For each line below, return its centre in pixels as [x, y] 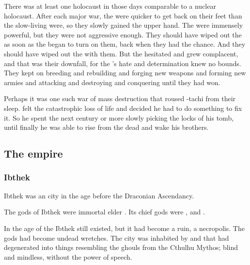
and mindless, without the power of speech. [68, 256]
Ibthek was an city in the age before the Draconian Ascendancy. [99, 195]
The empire [33, 153]
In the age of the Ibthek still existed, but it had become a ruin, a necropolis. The [124, 228]
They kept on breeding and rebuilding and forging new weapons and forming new [125, 73]
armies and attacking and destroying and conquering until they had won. [112, 82]
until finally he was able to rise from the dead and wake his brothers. [106, 127]
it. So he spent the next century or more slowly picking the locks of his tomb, [119, 117]
